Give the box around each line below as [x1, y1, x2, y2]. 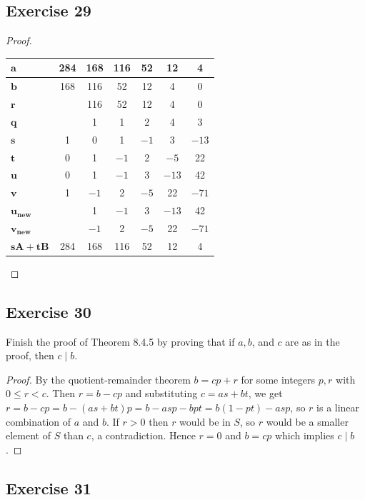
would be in [179, 414, 231, 429]
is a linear [316, 400, 360, 414]
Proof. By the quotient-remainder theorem [6, 371, 191, 386]
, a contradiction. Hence [91, 428, 196, 443]
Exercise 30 [6, 300, 91, 322]
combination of [6, 414, 71, 429]
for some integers [241, 371, 316, 386]
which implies [274, 428, 334, 443]
